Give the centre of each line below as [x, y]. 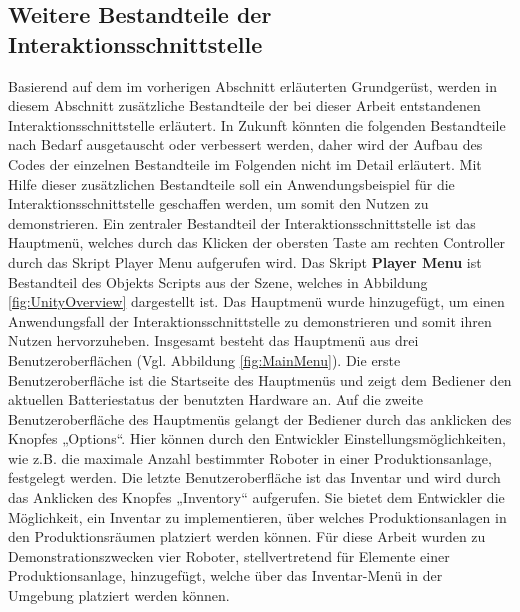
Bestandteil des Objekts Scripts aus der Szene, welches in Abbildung [218, 281]
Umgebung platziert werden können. [119, 595]
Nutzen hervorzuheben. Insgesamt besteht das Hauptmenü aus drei [213, 340]
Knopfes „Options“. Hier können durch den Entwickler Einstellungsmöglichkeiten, [257, 438]
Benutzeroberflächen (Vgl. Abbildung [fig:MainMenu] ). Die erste [204, 359]
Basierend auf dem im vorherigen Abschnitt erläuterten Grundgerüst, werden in [252, 85]
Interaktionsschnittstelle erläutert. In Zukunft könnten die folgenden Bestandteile [257, 124]
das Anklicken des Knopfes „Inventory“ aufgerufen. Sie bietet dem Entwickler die [256, 497]
